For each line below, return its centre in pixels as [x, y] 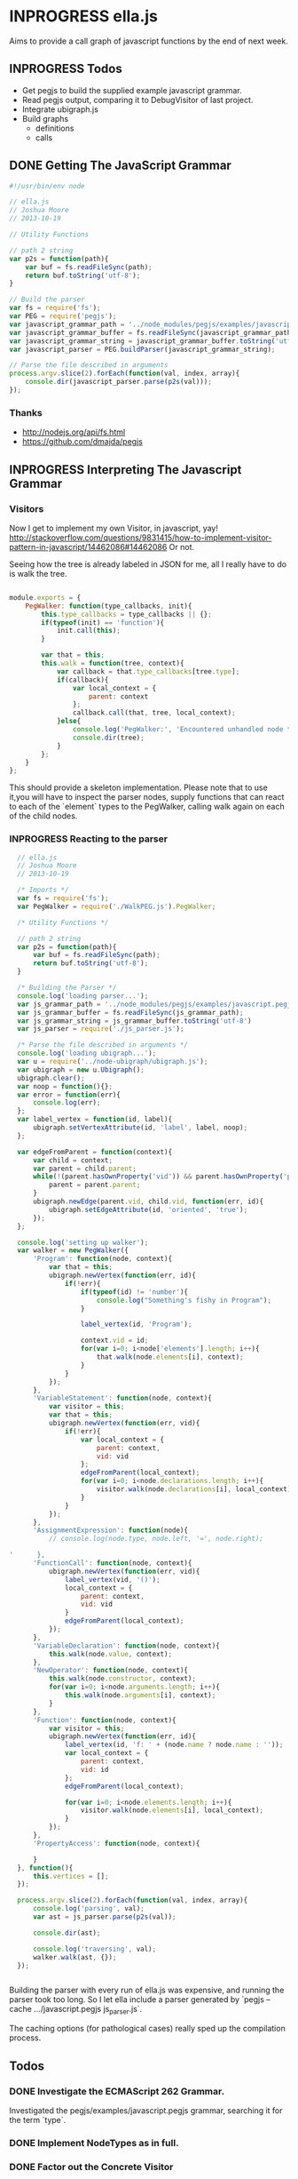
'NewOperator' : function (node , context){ [110, 1671]
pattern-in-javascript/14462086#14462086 [88, 547]
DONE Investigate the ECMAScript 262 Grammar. [117, 2091]
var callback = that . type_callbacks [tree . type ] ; [148, 671]
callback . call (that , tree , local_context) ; [154, 713]
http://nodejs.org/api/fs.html [74, 432]
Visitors [27, 508]
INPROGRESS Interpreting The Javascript [125, 470]
